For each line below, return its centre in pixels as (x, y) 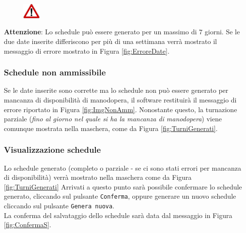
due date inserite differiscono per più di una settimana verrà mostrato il (110, 41)
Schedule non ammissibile (55, 72)
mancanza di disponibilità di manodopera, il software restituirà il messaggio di (120, 100)
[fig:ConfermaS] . (28, 225)
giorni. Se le (222, 32)
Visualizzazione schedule (53, 150)
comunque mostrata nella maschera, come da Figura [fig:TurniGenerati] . (111, 128)
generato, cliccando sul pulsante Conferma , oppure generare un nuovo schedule (120, 196)
